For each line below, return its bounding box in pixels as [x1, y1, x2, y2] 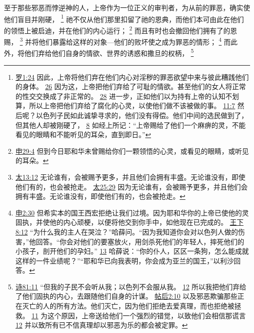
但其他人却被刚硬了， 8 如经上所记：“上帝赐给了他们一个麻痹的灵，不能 [15, 119, 246, 130]
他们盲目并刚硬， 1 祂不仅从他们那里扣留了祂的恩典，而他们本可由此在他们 [4, 12, 244, 24]
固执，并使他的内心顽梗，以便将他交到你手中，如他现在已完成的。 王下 [15, 217, 244, 227]
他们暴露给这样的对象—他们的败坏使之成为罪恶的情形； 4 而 [39, 35, 231, 47]
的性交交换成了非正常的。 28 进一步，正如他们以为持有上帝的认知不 [15, 91, 233, 101]
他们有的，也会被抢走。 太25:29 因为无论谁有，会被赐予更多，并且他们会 [15, 181, 248, 191]
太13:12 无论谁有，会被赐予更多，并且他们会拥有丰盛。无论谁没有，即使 [15, 171, 246, 182]
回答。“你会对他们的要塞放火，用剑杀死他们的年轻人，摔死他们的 [36, 236, 245, 246]
